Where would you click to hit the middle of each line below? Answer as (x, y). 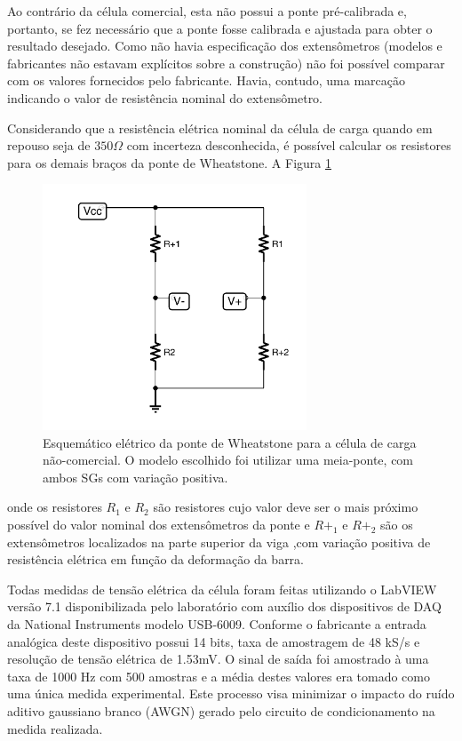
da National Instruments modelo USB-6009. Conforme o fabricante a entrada (217, 623)
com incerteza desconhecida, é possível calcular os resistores (289, 145)
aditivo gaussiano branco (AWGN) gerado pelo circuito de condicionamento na (221, 710)
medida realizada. (55, 728)
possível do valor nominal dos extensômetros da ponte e (159, 525)
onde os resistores (55, 507)
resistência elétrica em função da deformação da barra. (155, 559)
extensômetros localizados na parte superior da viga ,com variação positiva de (219, 542)
